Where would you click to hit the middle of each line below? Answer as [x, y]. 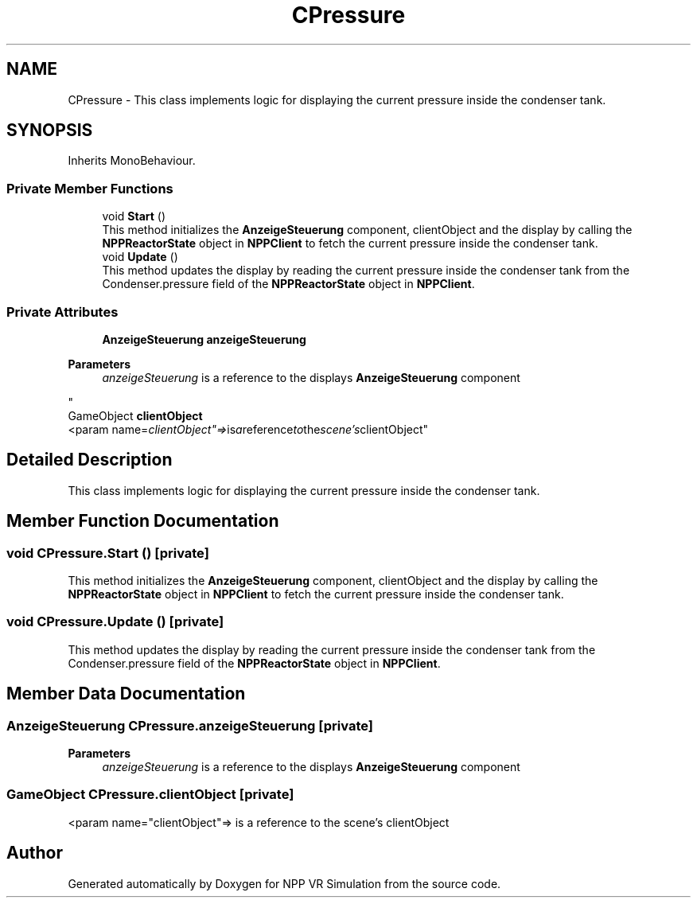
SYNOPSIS [50, 131]
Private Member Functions [90, 188]
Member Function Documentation [143, 521]
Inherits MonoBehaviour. [132, 161]
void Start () [134, 216]
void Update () [140, 257]
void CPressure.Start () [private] [108, 553]
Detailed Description [90, 460]
